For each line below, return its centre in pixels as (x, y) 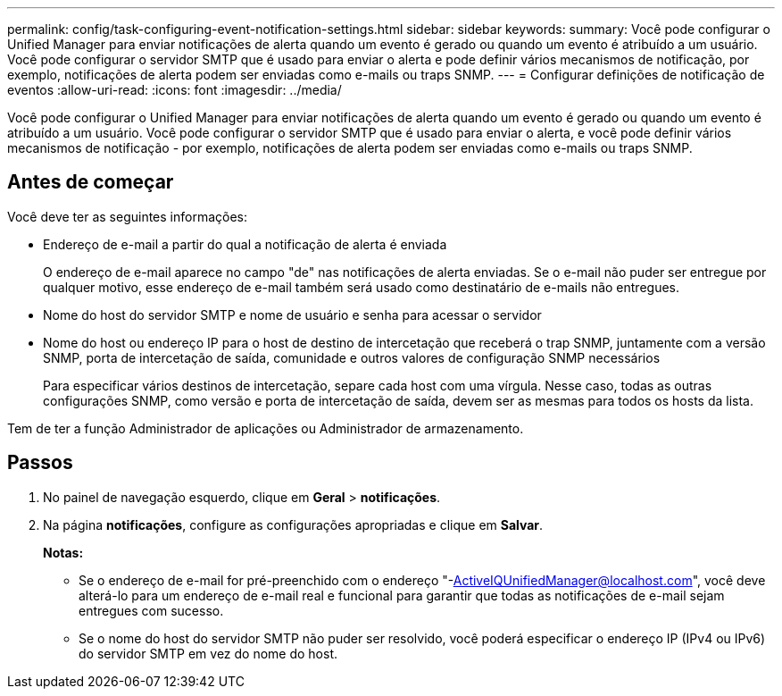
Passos (40, 463)
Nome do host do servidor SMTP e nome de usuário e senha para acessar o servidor (292, 314)
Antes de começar (91, 182)
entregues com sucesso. (151, 610)
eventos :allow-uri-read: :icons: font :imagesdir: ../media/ (175, 90)
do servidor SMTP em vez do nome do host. (208, 653)
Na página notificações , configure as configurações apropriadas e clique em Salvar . (293, 524)
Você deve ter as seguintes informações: (128, 216)
